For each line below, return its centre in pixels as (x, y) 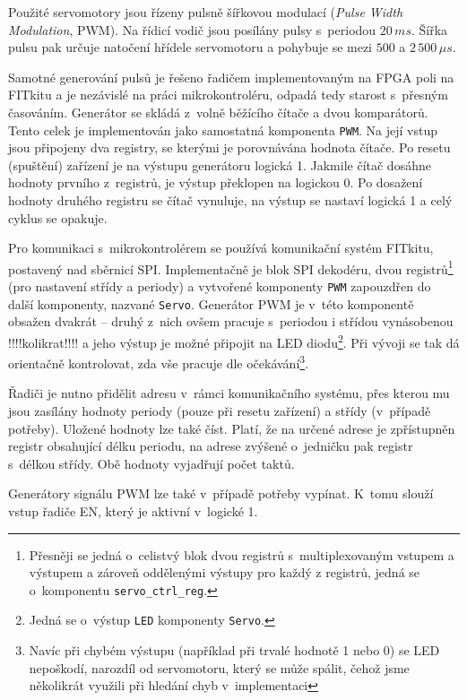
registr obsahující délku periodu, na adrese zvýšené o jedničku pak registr (211, 446)
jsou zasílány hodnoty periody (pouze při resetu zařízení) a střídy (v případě (220, 411)
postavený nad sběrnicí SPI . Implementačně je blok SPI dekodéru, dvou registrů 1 (231, 267)
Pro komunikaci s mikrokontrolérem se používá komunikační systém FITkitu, (221, 248)
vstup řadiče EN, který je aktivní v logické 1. (133, 511)
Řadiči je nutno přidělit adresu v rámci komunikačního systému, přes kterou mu (229, 393)
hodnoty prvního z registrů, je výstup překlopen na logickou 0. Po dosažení (216, 182)
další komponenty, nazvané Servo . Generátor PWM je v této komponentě (211, 303)
